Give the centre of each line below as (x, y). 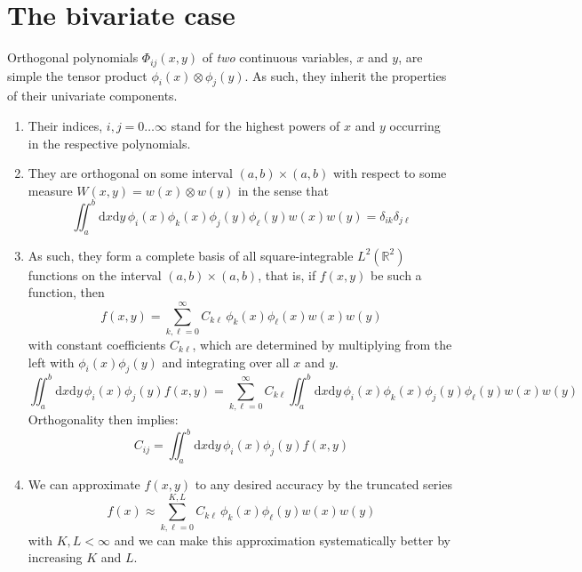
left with (51, 362)
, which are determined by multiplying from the (322, 344)
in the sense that (283, 190)
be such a (396, 274)
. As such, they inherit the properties (346, 75)
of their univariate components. (92, 96)
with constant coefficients (97, 344)
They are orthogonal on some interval (130, 173)
